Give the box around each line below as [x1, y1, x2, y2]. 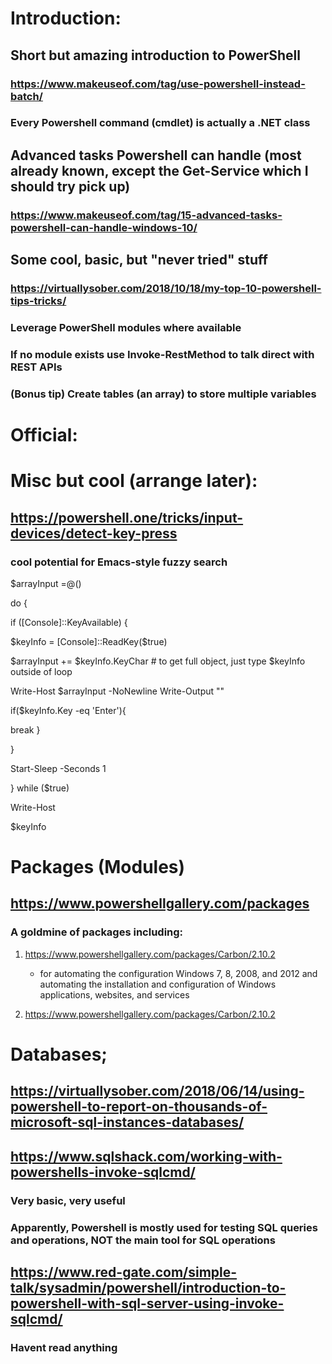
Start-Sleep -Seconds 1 [10, 762, 107, 774]
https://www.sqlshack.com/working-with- [10, 1148, 283, 1165]
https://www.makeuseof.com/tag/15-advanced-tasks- [10, 208, 283, 222]
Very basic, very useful [10, 1193, 126, 1207]
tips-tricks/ [10, 294, 67, 308]
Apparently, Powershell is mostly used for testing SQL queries [10, 1220, 318, 1234]
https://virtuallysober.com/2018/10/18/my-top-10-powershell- [10, 282, 322, 296]
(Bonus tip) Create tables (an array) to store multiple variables [10, 387, 317, 401]
